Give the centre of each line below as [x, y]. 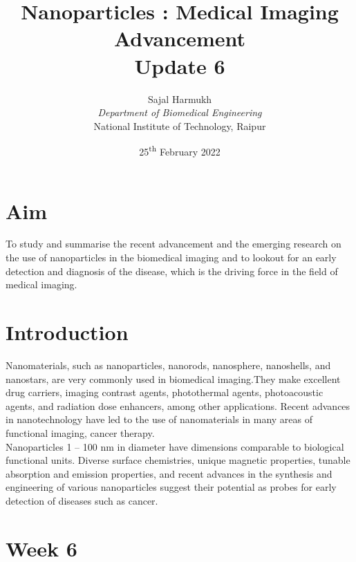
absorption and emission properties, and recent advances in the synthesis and [169, 473]
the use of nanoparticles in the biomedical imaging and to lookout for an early [171, 257]
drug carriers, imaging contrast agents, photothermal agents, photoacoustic [165, 392]
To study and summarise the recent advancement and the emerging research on [174, 244]
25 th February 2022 [180, 150]
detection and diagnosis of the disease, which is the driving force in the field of [172, 271]
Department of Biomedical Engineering [180, 112]
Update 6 [180, 65]
